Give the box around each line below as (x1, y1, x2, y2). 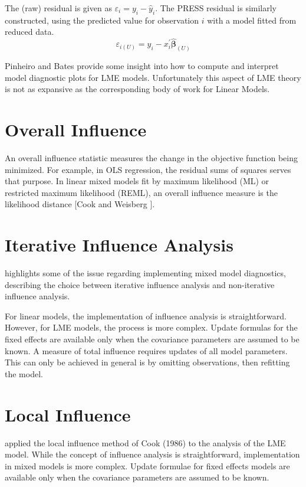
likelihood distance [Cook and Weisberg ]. (5, 198, 155, 210)
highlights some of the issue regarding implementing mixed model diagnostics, (5, 267, 286, 279)
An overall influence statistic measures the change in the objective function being (5, 151, 298, 164)
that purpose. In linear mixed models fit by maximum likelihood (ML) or (5, 175, 269, 187)
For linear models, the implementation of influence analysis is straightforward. (5, 309, 287, 322)
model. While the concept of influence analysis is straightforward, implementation (5, 448, 300, 460)
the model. (5, 367, 43, 380)
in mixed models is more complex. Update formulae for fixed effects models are (5, 459, 290, 472)
